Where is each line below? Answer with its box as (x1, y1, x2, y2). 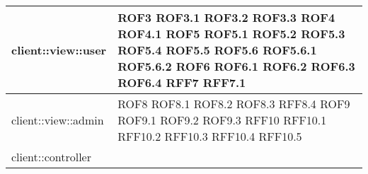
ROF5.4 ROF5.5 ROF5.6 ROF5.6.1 (117, 42, 317, 58)
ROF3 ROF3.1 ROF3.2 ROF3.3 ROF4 (117, 9, 335, 25)
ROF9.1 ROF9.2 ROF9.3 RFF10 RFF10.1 (117, 112, 327, 128)
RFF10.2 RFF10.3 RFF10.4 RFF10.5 (117, 128, 302, 144)
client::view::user (11, 42, 107, 58)
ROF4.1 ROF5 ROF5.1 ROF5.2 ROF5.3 (117, 25, 345, 42)
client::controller (11, 149, 91, 165)
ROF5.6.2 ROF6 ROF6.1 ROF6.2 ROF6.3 (117, 58, 355, 74)
